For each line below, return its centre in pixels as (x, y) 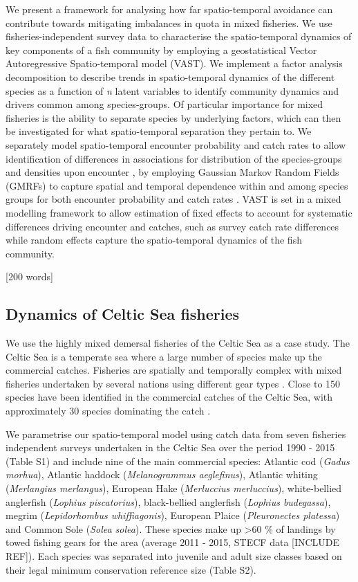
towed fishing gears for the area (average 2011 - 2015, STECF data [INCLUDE (173, 542)
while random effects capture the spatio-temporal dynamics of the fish (154, 240)
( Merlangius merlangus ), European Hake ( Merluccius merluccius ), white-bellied (174, 488)
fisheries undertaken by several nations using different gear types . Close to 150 (173, 383)
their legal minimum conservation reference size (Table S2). (131, 569)
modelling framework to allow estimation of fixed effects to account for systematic (179, 212)
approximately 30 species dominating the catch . (108, 411)
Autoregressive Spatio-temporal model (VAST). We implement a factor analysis (174, 63)
